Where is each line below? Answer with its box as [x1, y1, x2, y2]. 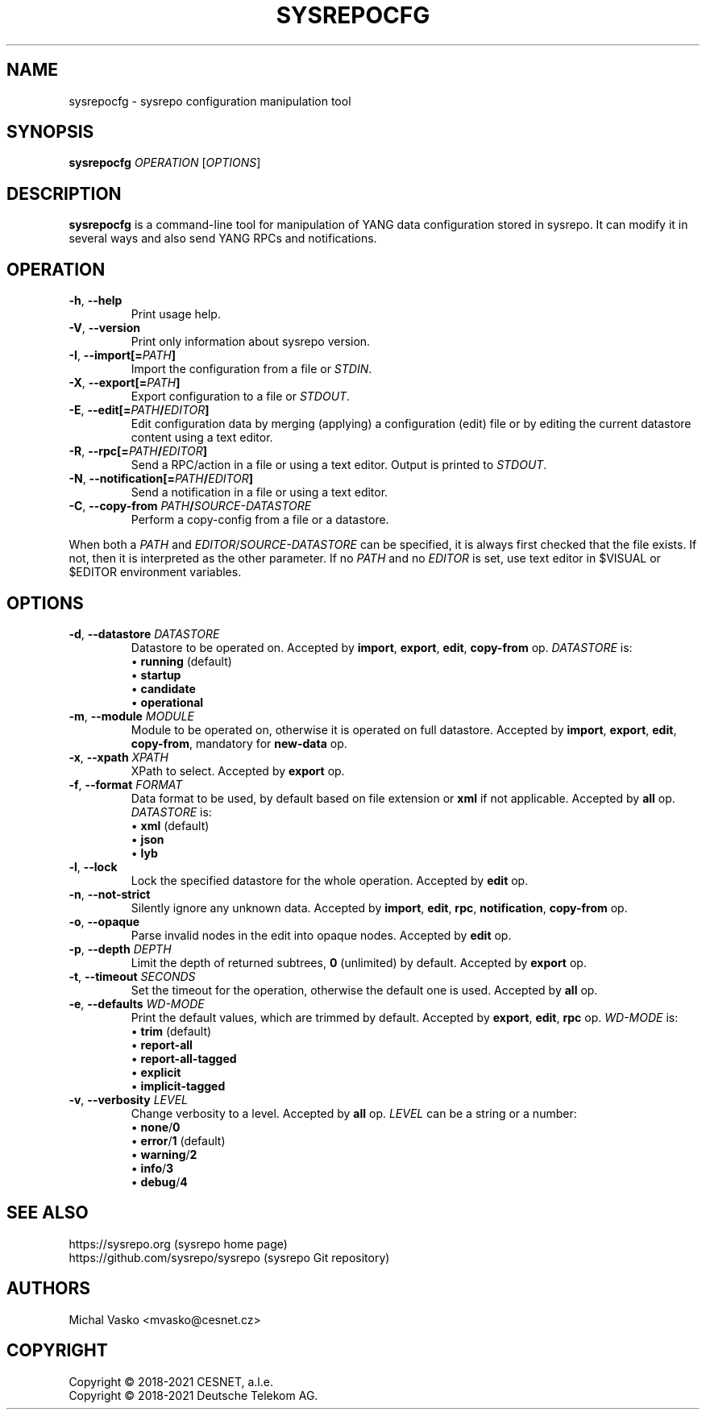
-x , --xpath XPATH [69, 750, 168, 764]
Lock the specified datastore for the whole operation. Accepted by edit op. [131, 873, 529, 887]
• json [131, 832, 164, 846]
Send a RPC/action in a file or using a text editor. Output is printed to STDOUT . [131, 458, 547, 472]
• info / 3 [131, 1161, 174, 1175]
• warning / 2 [131, 1147, 197, 1161]
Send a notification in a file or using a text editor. [131, 485, 388, 500]
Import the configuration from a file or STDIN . [131, 362, 372, 376]
